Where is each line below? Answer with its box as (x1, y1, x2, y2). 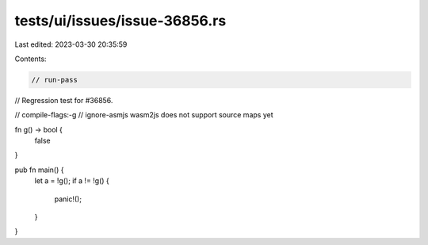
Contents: (14, 54, 47, 63)
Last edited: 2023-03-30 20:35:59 (14, 40, 128, 49)
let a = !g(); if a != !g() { (34, 176, 110, 186)
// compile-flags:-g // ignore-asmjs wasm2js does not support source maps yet (14, 110, 273, 120)
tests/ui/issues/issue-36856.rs (14, 12, 227, 29)
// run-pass (31, 75, 78, 84)
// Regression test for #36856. (14, 95, 113, 105)
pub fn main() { (14, 165, 64, 174)
